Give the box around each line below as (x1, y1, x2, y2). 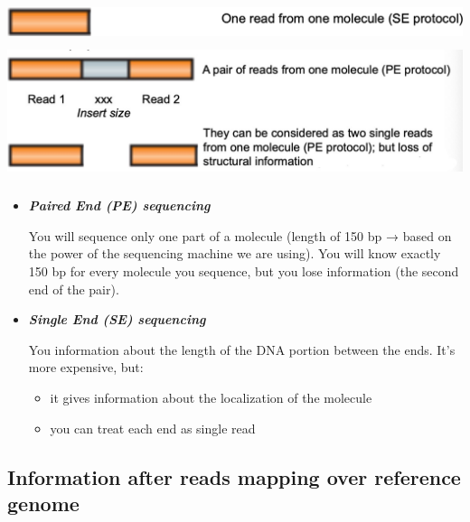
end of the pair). (28, 279, 119, 298)
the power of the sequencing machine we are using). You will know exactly (28, 244, 441, 263)
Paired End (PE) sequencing (28, 196, 211, 215)
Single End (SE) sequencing (28, 310, 206, 329)
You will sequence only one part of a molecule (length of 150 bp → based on (28, 226, 452, 245)
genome (7, 489, 80, 517)
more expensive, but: (28, 358, 144, 377)
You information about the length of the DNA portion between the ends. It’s (28, 340, 456, 359)
